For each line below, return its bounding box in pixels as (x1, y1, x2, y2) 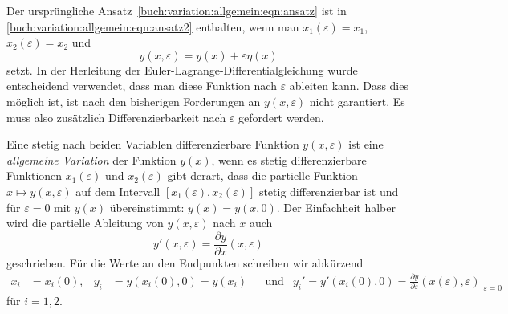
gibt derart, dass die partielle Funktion (167, 167, 358, 184)
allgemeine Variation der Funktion (6, 151, 177, 168)
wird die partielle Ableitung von (6, 214, 164, 231)
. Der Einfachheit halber (276, 198, 396, 215)
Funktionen (6, 167, 63, 184)
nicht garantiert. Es (309, 92, 405, 109)
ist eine (348, 136, 384, 153)
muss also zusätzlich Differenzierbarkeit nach (6, 108, 226, 125)
